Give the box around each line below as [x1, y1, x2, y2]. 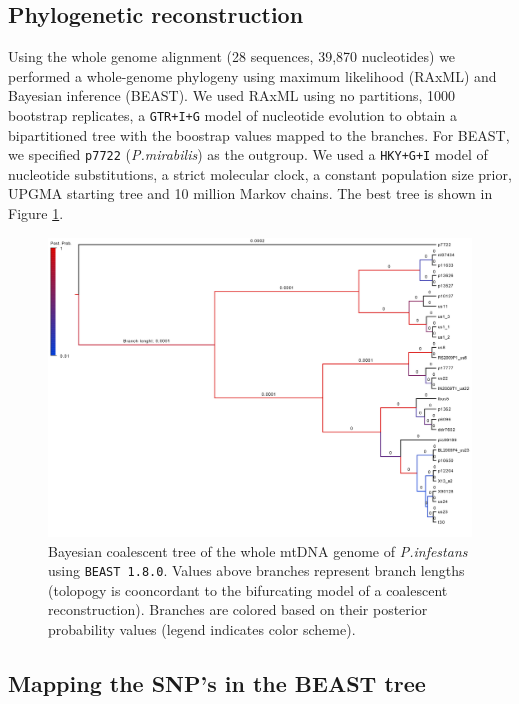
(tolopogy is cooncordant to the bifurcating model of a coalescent [48, 579, 448, 600]
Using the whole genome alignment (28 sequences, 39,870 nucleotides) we [8, 46, 456, 67]
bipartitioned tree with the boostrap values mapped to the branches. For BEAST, [8, 124, 510, 145]
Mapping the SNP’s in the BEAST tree [8, 668, 426, 699]
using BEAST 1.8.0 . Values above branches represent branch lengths [48, 560, 465, 581]
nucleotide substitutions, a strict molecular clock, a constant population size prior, [8, 163, 512, 184]
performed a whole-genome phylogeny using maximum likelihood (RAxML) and [8, 65, 497, 86]
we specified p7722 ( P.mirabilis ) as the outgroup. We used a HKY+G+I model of [8, 144, 488, 165]
